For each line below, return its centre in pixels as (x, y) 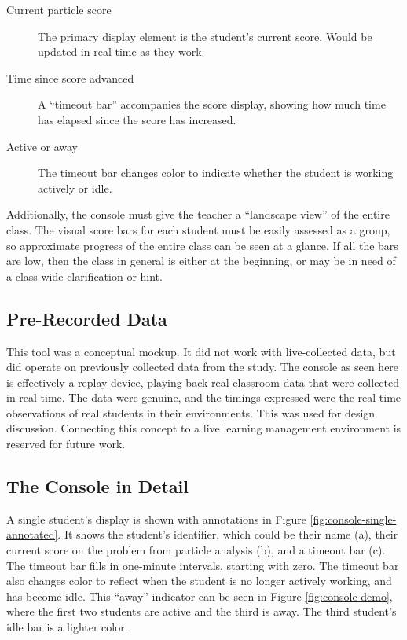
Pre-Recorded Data (87, 318)
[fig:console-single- (353, 519)
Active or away (42, 146)
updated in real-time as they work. (121, 51)
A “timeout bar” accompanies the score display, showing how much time (212, 104)
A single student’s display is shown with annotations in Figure (156, 519)
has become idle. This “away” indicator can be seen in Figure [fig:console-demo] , (200, 596)
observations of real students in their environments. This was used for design (191, 412)
